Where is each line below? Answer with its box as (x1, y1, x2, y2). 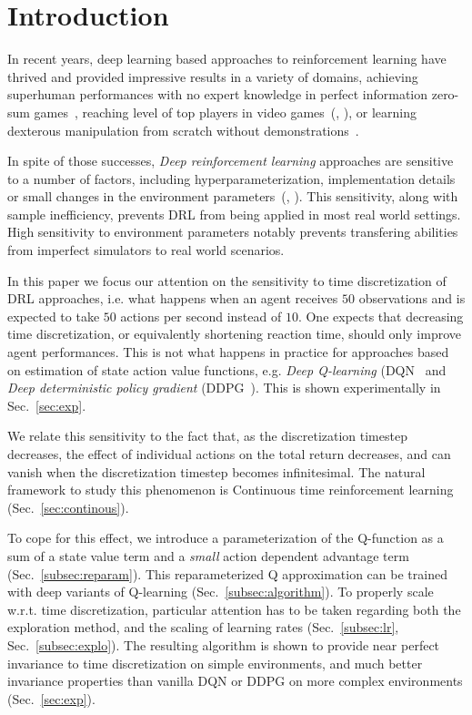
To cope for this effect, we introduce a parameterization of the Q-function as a (7, 528, 444, 547)
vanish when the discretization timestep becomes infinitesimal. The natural (7, 462, 426, 481)
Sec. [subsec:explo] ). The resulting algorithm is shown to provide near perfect (7, 635, 440, 654)
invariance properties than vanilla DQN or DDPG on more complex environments (7, 671, 463, 690)
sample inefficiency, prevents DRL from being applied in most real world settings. (7, 204, 461, 223)
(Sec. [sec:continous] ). (7, 497, 129, 516)
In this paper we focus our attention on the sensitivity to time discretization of (7, 271, 447, 290)
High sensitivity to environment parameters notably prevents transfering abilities (7, 222, 458, 241)
